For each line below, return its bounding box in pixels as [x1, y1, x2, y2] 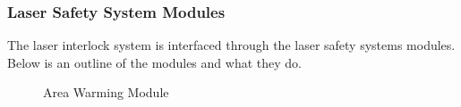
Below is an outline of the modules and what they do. [7, 53, 302, 71]
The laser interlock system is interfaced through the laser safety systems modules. [7, 36, 456, 54]
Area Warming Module [43, 83, 169, 102]
